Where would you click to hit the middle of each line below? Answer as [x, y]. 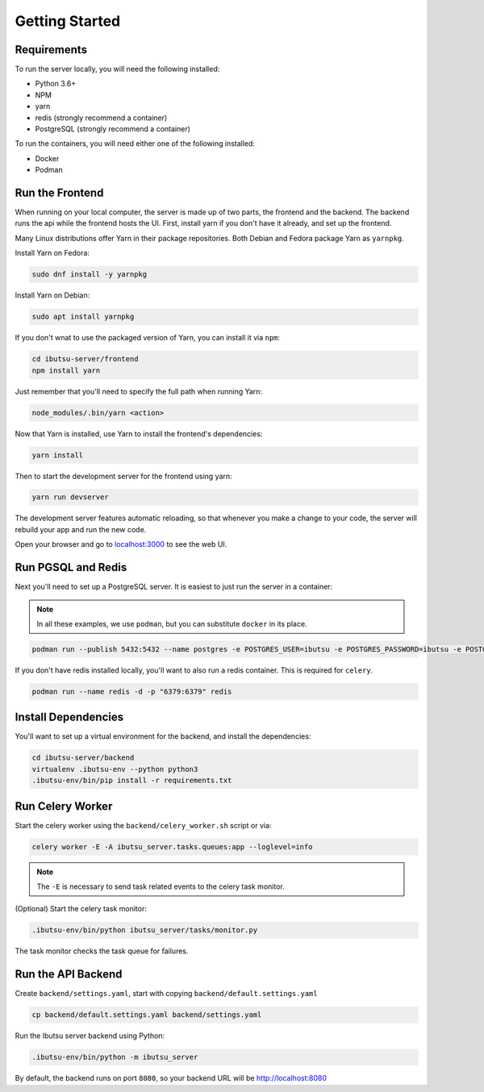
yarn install [58, 455]
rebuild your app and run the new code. [81, 529]
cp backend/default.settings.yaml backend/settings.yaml [147, 1015]
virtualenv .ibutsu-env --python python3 [115, 769]
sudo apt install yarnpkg [83, 317]
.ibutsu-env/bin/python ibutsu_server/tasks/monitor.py [145, 930]
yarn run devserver [70, 497]
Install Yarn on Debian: [52, 295]
